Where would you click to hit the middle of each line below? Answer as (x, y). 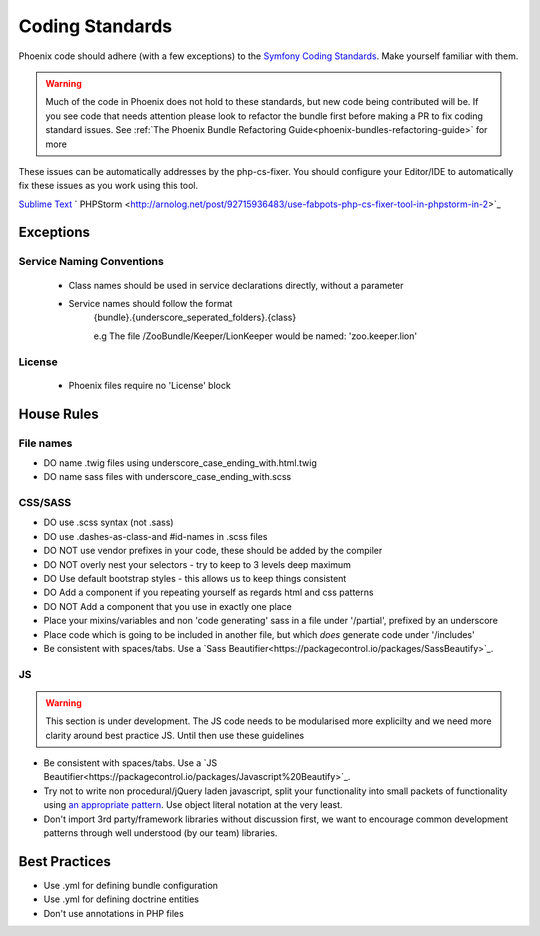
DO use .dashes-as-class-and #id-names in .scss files (155, 536)
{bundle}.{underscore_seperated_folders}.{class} (195, 317)
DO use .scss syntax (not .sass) (108, 522)
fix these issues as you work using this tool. (108, 186)
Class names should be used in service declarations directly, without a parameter (236, 285)
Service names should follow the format (150, 304)
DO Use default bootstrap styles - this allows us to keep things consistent (195, 579)
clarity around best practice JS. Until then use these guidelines (175, 735)
